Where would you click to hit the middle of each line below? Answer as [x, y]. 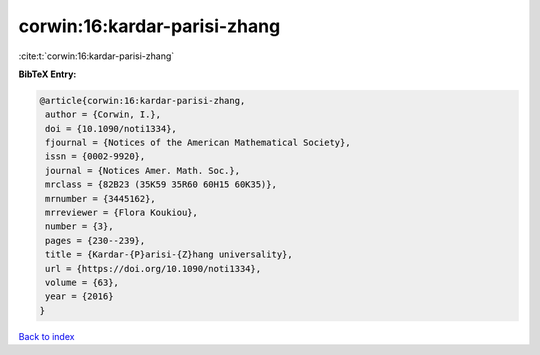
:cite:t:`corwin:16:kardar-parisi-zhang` [96, 56]
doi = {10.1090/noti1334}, [111, 128]
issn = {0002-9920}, [95, 156]
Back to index [46, 336]
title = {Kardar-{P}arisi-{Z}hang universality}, [169, 254]
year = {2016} [79, 296]
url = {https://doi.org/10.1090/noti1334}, [153, 268]
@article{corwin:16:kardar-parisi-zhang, [142, 100]
